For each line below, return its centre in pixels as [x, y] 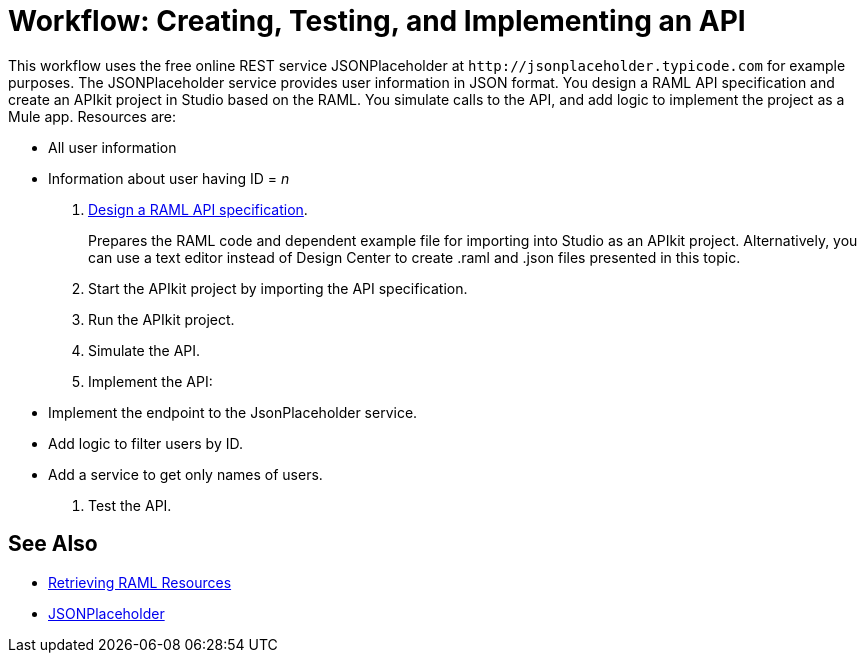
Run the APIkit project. [161, 319]
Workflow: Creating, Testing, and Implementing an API [377, 21]
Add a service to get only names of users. [185, 474]
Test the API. [130, 505]
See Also [53, 544]
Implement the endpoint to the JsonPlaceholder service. [233, 412]
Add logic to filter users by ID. [146, 443]
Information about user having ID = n [169, 178]
